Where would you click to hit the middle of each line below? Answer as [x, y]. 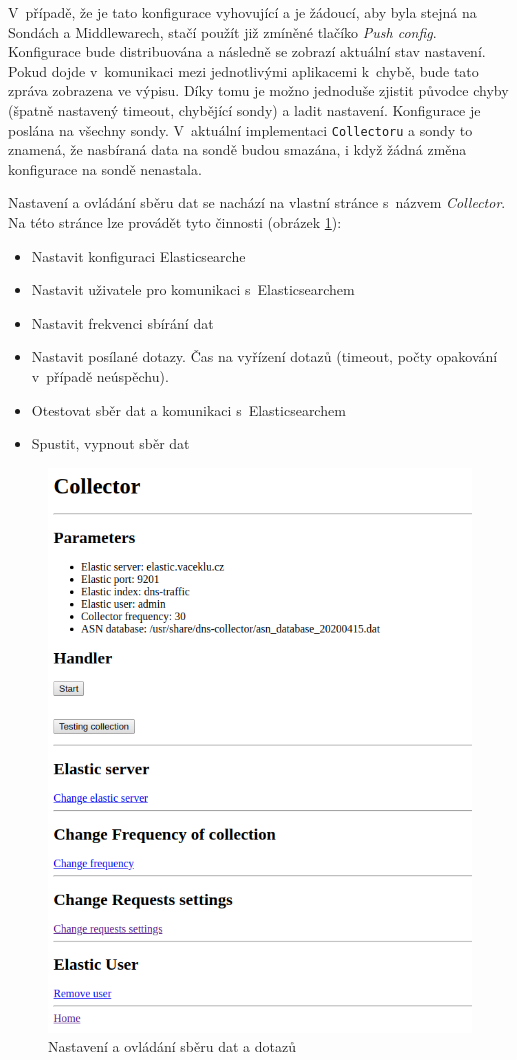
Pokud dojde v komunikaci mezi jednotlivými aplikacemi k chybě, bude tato [243, 70]
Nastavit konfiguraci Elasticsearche [138, 255]
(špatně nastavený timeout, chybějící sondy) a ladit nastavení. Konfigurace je [244, 109]
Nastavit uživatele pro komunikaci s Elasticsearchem [193, 289]
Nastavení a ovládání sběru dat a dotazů [172, 1046]
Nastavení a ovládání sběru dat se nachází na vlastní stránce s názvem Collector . [257, 202]
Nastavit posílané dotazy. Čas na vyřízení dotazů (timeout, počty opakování [264, 356]
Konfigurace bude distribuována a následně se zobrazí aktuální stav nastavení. [247, 51]
